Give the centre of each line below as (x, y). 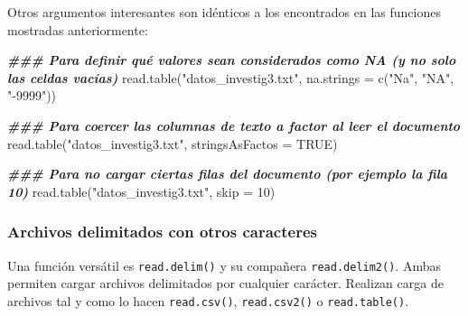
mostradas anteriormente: (78, 29)
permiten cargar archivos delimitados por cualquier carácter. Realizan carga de (225, 283)
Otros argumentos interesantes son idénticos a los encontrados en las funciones (224, 12)
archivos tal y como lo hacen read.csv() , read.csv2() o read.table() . (208, 300)
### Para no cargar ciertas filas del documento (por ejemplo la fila (228, 174)
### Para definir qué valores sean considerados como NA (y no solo (232, 60)
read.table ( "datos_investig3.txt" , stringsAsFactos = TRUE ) (173, 143)
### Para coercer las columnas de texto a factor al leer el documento (234, 125)
